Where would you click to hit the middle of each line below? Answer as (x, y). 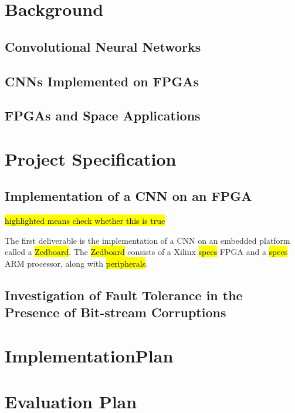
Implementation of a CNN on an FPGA (128, 196)
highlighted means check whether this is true (85, 221)
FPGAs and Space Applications (103, 115)
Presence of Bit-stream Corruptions (116, 312)
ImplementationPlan (89, 356)
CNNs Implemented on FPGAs (102, 81)
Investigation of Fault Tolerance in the (124, 295)
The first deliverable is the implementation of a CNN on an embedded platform (147, 240)
